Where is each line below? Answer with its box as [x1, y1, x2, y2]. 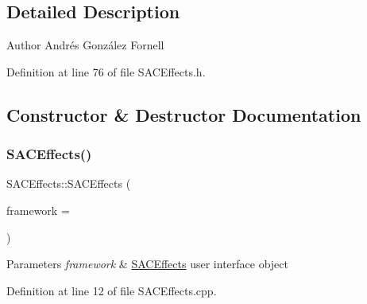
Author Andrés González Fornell [6, 37, 164, 53]
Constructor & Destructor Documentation [6, 102, 361, 127]
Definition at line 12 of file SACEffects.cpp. [6, 282, 217, 298]
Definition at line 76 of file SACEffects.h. [6, 63, 206, 80]
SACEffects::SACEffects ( [6, 175, 131, 192]
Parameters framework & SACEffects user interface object [6, 255, 288, 272]
